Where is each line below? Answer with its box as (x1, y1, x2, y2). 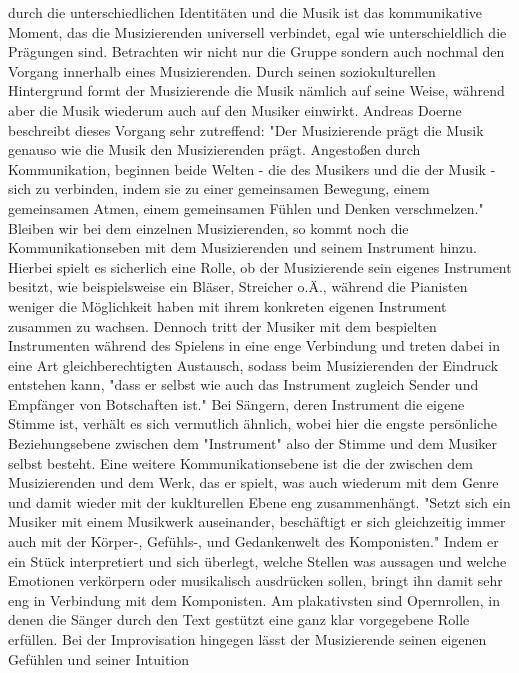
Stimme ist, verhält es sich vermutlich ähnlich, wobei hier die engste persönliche (8, 413, 497, 434)
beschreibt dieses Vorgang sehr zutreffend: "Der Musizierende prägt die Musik (8, 119, 484, 140)
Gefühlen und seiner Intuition (8, 648, 190, 669)
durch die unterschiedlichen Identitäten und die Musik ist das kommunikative (8, 2, 483, 22)
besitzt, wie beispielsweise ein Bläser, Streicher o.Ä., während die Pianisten (8, 276, 468, 297)
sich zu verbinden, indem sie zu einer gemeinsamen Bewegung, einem (8, 178, 430, 199)
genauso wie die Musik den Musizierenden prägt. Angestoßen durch (8, 139, 421, 160)
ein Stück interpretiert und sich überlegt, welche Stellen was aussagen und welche (8, 550, 507, 571)
